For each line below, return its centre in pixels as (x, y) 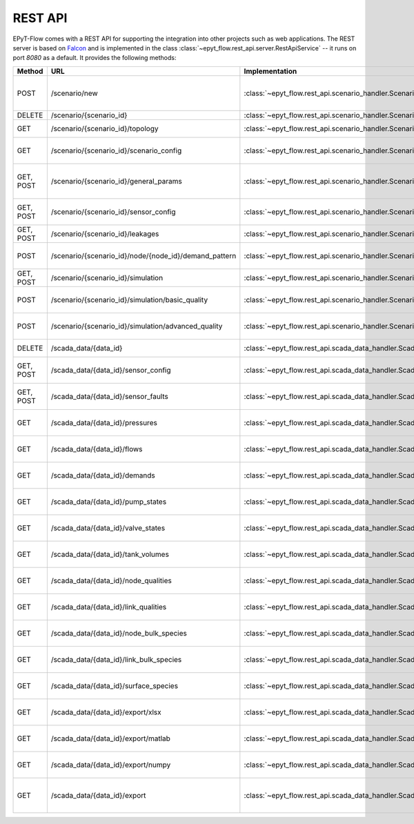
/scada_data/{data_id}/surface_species (115, 685)
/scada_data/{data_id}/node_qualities (111, 580)
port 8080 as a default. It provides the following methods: (95, 58)
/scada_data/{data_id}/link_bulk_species (116, 659)
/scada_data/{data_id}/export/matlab (110, 738)
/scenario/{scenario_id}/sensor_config (113, 212)
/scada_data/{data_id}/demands (103, 475)
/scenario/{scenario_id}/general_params (116, 181)
